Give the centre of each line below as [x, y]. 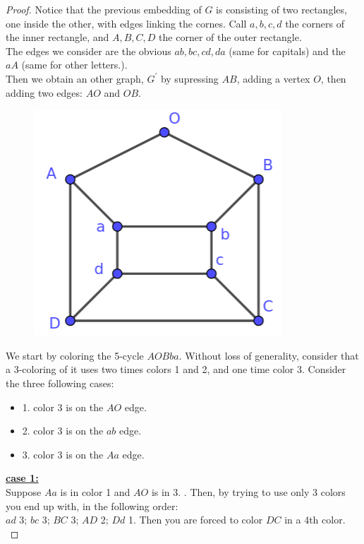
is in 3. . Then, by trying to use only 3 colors [248, 491]
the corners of [315, 23]
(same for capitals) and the [287, 51]
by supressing [189, 78]
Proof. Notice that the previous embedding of [104, 9]
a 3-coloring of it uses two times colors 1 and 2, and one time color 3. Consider [176, 369]
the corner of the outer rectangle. [230, 37]
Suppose [24, 491]
